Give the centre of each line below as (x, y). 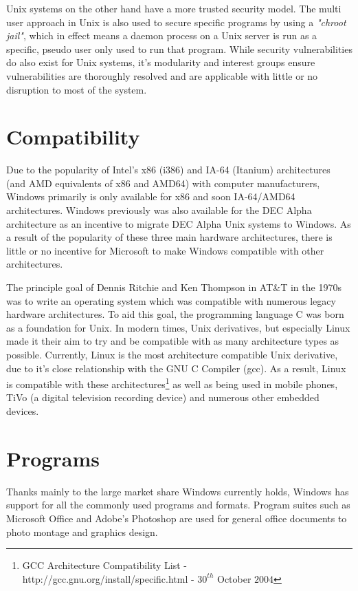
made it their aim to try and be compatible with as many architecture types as (173, 341)
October (234, 578)
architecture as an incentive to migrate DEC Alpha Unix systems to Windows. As (179, 223)
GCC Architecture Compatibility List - (105, 565)
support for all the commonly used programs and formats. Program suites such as (178, 505)
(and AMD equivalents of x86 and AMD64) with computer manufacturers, (163, 183)
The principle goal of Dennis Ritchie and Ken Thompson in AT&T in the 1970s (174, 287)
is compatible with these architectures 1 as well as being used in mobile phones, (172, 383)
